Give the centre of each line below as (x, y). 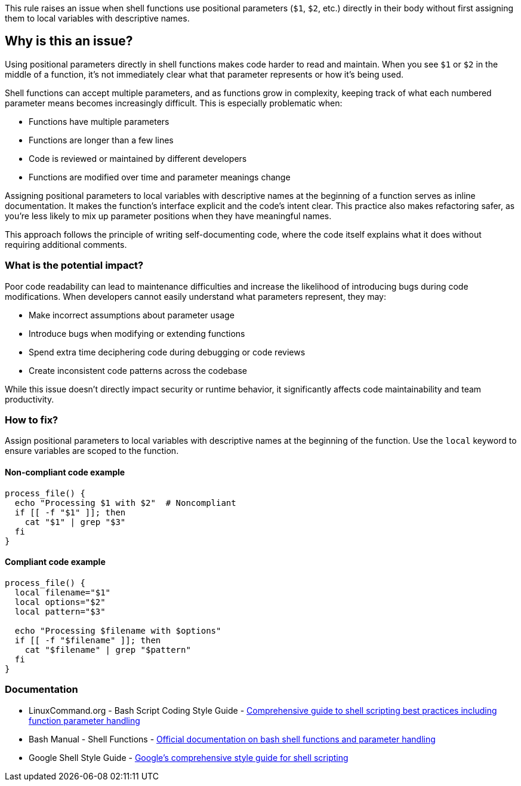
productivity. (30, 399)
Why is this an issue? (69, 41)
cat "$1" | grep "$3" (75, 522)
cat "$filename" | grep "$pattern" (108, 650)
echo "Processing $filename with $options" (118, 630)
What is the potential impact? (74, 265)
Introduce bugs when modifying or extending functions (137, 333)
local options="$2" (60, 602)
